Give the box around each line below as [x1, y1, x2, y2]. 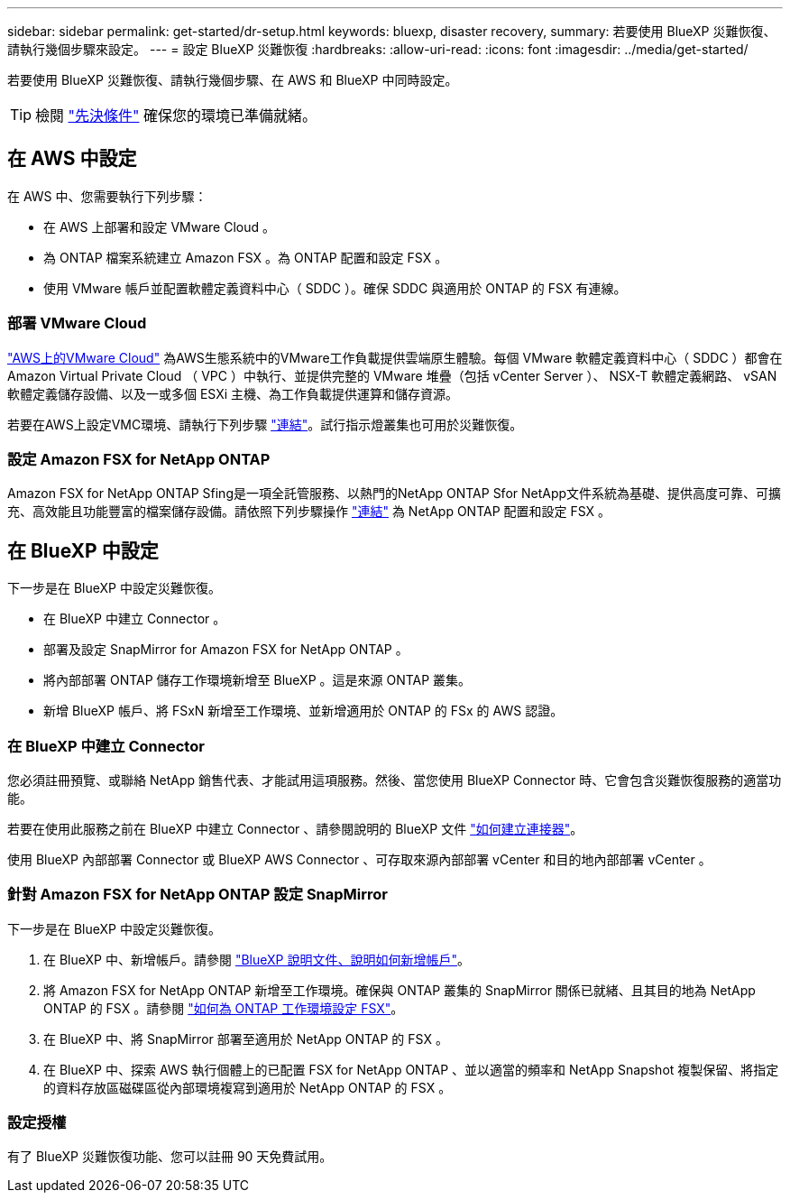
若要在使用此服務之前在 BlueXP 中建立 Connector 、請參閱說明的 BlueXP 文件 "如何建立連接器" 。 [7, 820, 583, 836]
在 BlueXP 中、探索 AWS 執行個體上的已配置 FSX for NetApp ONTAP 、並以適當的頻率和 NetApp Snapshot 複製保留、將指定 [43, 1061, 779, 1077]
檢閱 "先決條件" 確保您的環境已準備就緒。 [35, 106, 317, 125]
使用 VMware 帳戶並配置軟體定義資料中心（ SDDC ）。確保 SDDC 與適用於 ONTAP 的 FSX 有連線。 [43, 280, 627, 296]
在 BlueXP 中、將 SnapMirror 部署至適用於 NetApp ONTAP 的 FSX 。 [43, 1030, 448, 1047]
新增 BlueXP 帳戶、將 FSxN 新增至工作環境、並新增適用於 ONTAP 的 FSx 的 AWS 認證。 [43, 703, 564, 719]
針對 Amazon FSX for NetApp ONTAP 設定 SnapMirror [7, 885, 389, 904]
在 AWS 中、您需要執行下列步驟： [7, 188, 207, 204]
